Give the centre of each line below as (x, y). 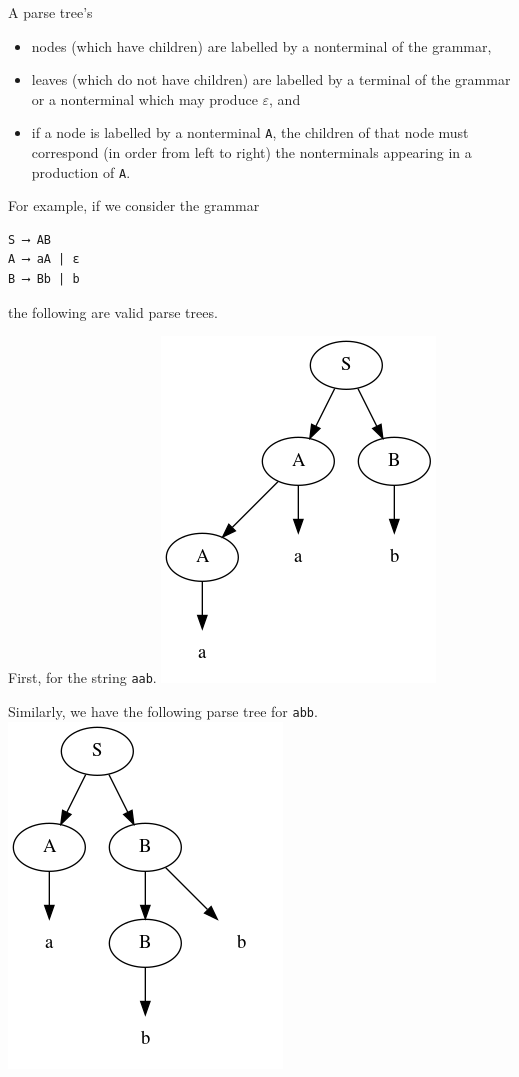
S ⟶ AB (29, 239)
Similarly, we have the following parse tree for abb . (163, 710)
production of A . (81, 171)
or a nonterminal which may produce (144, 98)
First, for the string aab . (82, 677)
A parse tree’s (50, 12)
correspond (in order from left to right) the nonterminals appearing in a (251, 152)
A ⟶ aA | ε (44, 259)
